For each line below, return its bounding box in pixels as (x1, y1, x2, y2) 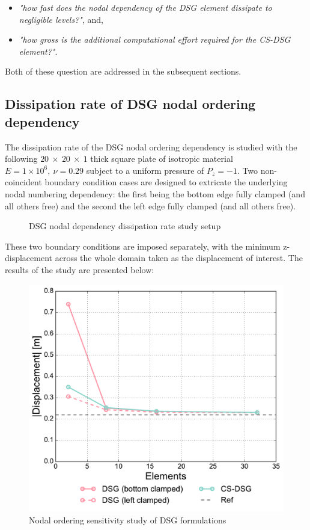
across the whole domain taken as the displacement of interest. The (55, 251, 303, 264)
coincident (5, 176, 42, 188)
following (5, 152, 38, 165)
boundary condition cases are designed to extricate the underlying (44, 176, 288, 188)
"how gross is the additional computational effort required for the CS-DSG (19, 33, 291, 46)
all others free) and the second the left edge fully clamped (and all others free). (5, 199, 296, 212)
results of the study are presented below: (5, 263, 154, 276)
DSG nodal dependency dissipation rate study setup (29, 220, 221, 232)
